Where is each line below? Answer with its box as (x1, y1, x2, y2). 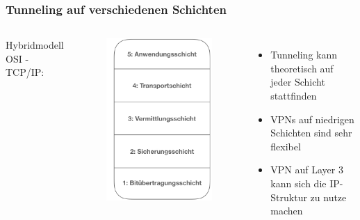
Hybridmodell (6, 38, 64, 52)
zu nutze (310, 189, 347, 204)
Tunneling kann (270, 47, 338, 62)
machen (270, 203, 303, 218)
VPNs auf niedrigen (270, 111, 354, 126)
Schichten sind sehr (270, 125, 352, 140)
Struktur (270, 189, 307, 204)
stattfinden (270, 88, 317, 102)
